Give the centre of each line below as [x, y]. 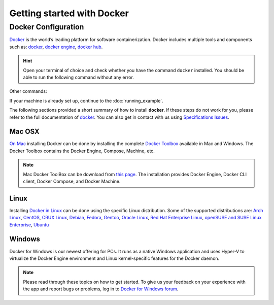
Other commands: [28, 91]
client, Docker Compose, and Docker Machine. [72, 181]
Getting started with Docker [69, 13]
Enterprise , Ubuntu [29, 225]
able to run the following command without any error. [78, 77]
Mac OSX [25, 132]
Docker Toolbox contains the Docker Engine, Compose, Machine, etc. [82, 151]
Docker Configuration [47, 27]
